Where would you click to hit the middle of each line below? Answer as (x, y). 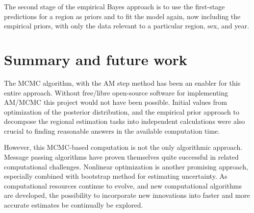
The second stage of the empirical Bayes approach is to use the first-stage (114, 6)
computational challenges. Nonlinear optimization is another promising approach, (126, 166)
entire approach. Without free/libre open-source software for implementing (116, 92)
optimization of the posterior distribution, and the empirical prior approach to (122, 111)
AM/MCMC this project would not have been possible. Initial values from (116, 102)
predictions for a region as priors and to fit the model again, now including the (122, 16)
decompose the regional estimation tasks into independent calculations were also (125, 121)
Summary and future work (96, 59)
